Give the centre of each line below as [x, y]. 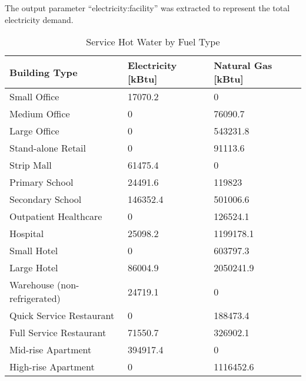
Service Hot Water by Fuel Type [153, 42]
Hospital [27, 234]
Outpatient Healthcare [56, 216]
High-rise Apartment [52, 367]
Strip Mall [31, 165]
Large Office [34, 131]
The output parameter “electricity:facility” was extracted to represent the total [147, 8]
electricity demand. [39, 19]
